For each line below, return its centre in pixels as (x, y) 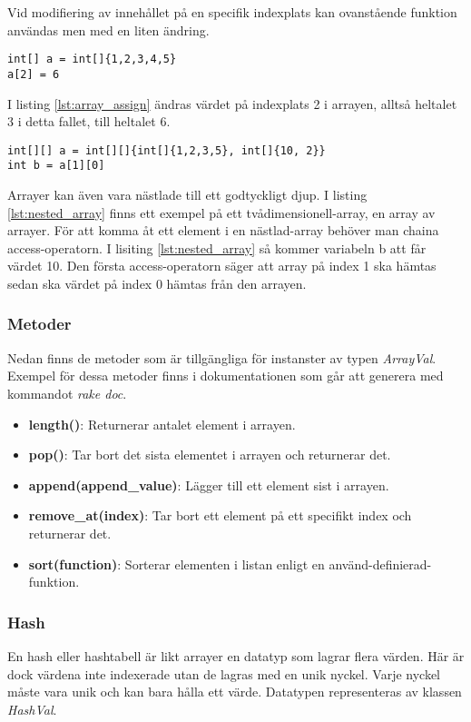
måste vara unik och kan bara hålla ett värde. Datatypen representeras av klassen (235, 692)
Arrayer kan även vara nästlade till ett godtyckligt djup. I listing (187, 194)
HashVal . (32, 709)
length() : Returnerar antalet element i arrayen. (162, 424)
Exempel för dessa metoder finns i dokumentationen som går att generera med (226, 376)
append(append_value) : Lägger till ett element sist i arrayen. (209, 485)
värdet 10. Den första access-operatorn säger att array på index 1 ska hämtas (222, 266)
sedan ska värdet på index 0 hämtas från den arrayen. (157, 283)
